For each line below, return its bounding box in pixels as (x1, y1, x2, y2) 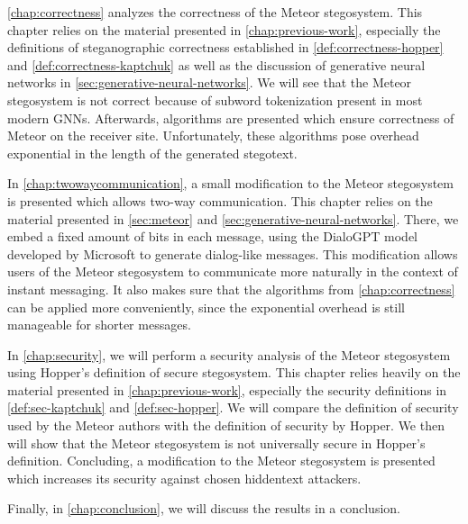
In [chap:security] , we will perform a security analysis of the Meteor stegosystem (7, 345, 451, 364)
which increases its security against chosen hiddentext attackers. (7, 468, 362, 487)
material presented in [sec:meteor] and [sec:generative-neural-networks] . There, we (7, 209, 459, 228)
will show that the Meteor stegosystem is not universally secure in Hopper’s (7, 433, 426, 452)
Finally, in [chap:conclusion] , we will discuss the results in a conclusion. (7, 499, 400, 518)
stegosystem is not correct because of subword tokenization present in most (7, 90, 423, 109)
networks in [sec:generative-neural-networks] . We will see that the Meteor (7, 73, 412, 92)
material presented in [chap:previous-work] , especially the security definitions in (7, 380, 447, 399)
